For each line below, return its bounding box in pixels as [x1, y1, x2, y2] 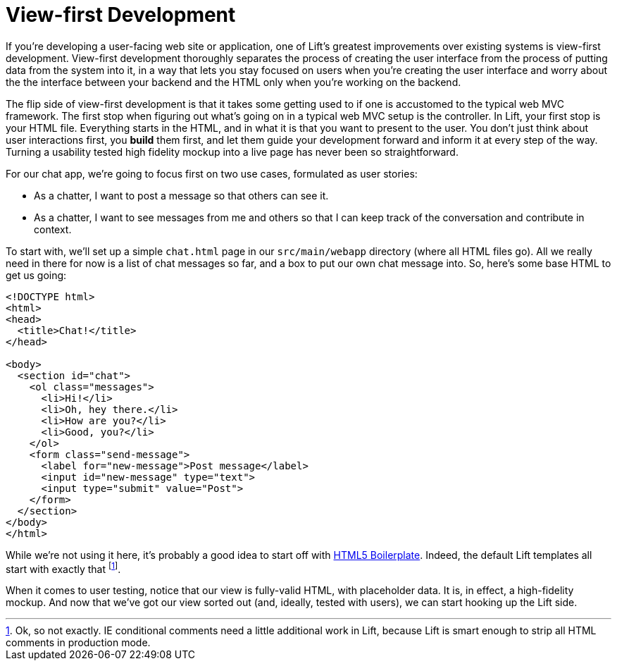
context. [34, 223, 72, 235]
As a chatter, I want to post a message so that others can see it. [34, 189, 329, 202]
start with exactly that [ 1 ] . [6, 560, 121, 575]
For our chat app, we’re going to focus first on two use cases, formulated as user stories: [6, 167, 418, 180]
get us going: [6, 269, 67, 281]
